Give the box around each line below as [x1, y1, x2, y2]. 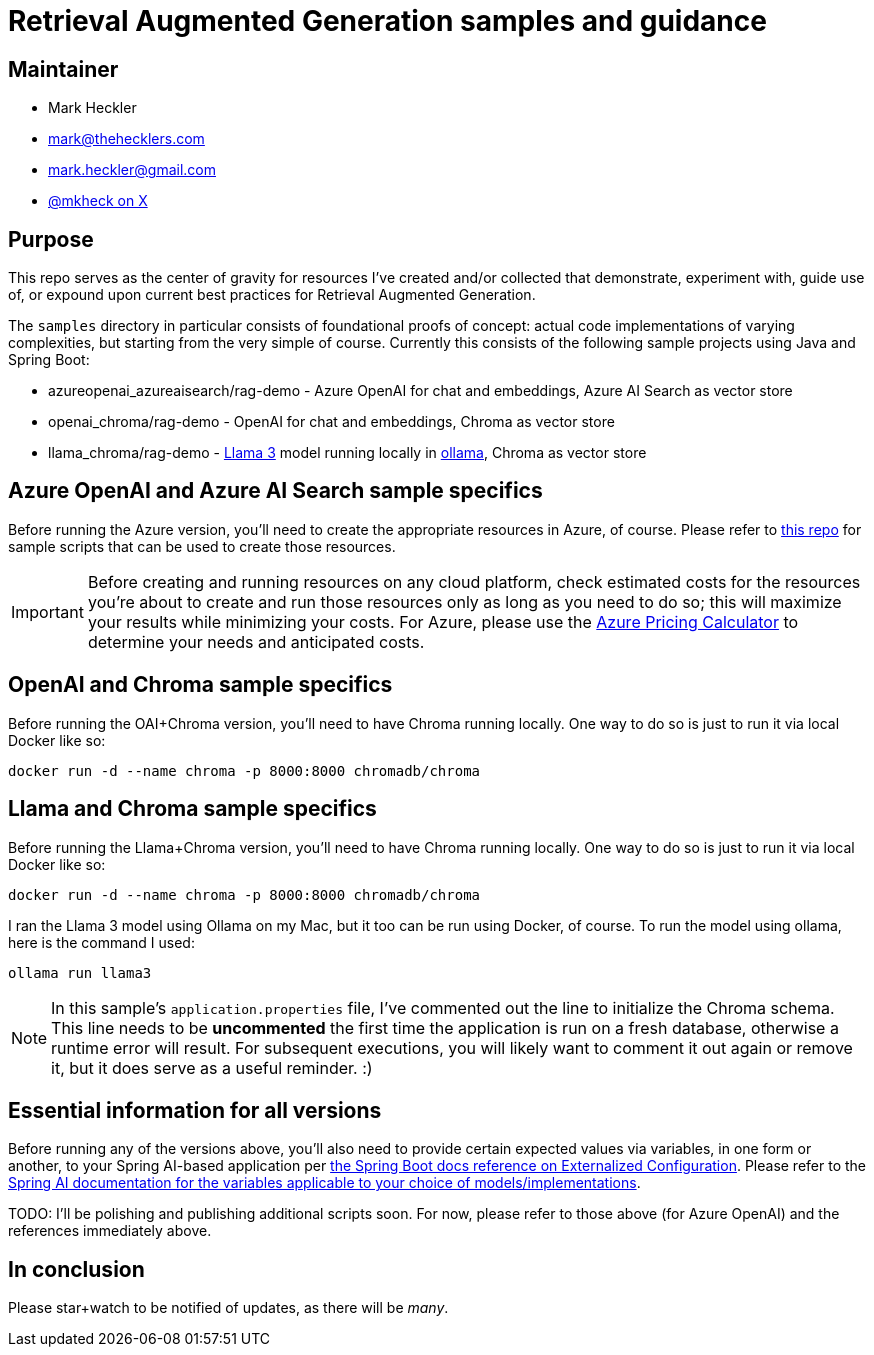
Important [11, 601, 84, 622]
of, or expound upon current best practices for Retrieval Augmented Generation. [8, 286, 536, 304]
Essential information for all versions [8, 1097, 382, 1123]
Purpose [8, 226, 94, 252]
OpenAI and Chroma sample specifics [8, 672, 393, 698]
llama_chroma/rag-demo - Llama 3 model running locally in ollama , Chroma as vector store [48, 444, 647, 462]
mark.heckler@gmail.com [48, 161, 216, 179]
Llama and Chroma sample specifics [8, 796, 377, 822]
